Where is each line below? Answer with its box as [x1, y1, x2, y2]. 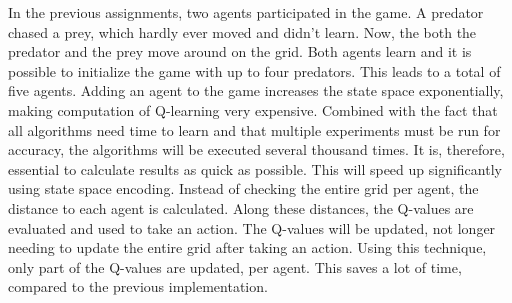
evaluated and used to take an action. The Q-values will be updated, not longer [8, 217, 496, 238]
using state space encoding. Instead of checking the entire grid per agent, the [8, 178, 479, 199]
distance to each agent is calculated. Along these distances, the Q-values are [8, 197, 474, 218]
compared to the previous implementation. [8, 276, 268, 297]
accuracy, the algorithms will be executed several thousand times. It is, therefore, [8, 139, 505, 160]
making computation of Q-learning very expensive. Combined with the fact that [8, 99, 498, 120]
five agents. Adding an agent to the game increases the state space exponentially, [8, 80, 504, 101]
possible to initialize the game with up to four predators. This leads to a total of [8, 60, 501, 81]
